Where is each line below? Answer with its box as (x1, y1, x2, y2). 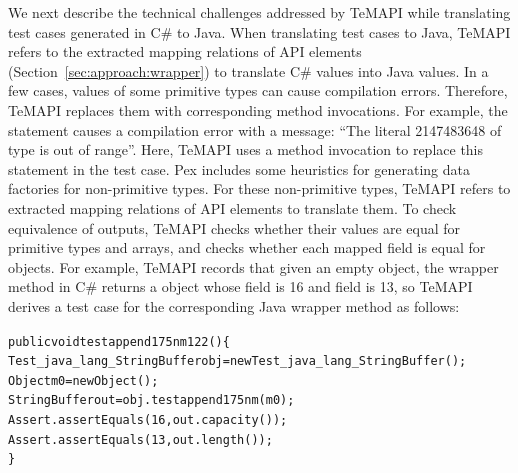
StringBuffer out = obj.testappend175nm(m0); (8, 393, 295, 408)
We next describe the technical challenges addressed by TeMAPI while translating (8, 2, 511, 22)
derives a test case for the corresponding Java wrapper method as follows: (8, 295, 460, 316)
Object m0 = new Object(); (8, 373, 159, 388)
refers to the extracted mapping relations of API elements (8, 41, 362, 62)
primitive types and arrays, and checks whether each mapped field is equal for (8, 237, 486, 258)
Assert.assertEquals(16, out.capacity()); (8, 413, 288, 428)
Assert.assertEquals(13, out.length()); (8, 432, 273, 447)
